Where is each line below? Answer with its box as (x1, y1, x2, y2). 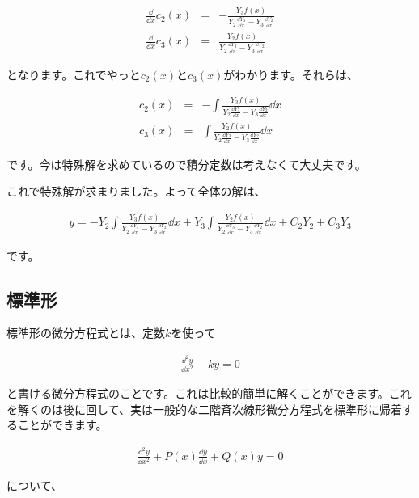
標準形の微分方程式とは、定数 (6, 324, 165, 341)
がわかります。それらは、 (223, 65, 358, 82)
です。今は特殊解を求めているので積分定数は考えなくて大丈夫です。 (6, 155, 366, 172)
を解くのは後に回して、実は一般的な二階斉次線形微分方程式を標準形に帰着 (6, 400, 402, 417)
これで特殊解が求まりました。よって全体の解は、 (6, 183, 266, 200)
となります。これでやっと (6, 65, 141, 82)
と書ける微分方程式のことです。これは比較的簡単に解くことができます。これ (6, 385, 412, 402)
